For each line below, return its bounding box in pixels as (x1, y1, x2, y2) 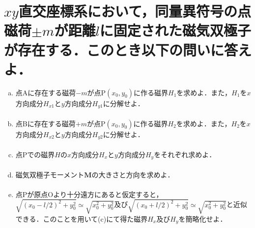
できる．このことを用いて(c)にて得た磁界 (15, 213, 148, 224)
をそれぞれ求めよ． (154, 149, 216, 159)
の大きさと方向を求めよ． (91, 169, 174, 179)
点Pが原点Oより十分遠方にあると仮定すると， (15, 189, 163, 199)
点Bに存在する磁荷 (15, 118, 76, 128)
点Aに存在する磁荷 (15, 87, 76, 97)
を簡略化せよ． (178, 213, 227, 224)
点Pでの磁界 (15, 149, 55, 159)
